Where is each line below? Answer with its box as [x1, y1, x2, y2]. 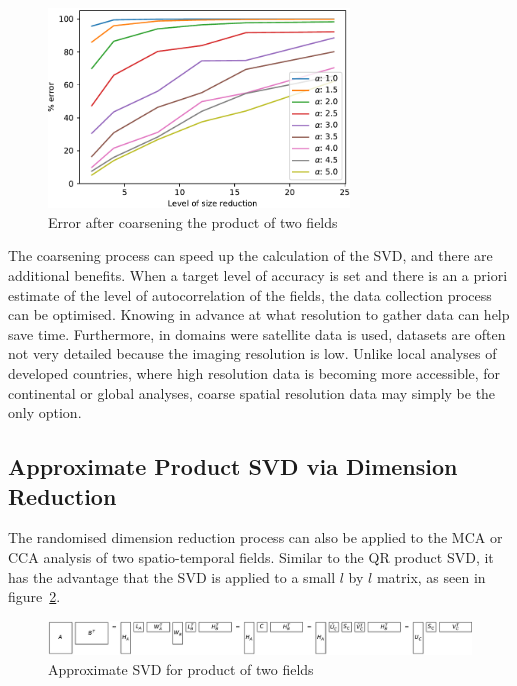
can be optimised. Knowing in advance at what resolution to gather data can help [8, 304, 510, 325]
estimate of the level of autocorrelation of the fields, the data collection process [8, 284, 492, 305]
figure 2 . [8, 586, 61, 607]
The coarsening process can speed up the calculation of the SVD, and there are [8, 245, 493, 266]
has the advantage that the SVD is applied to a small [8, 566, 336, 587]
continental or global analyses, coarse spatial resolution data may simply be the [8, 382, 496, 403]
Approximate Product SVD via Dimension [8, 451, 458, 482]
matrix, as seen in [376, 566, 486, 587]
